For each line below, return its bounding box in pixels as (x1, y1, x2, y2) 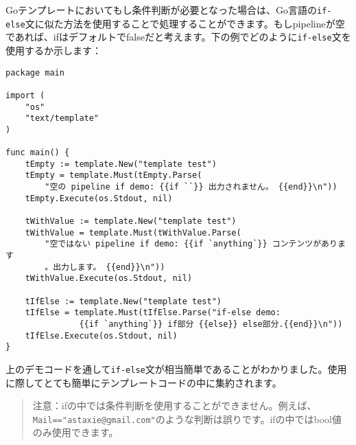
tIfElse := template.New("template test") (25, 296, 222, 306)
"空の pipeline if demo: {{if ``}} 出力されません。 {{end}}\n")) (45, 182, 337, 192)
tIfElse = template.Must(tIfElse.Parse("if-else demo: (25, 308, 281, 318)
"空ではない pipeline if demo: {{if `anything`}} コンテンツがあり (45, 239, 337, 249)
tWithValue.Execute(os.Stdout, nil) (25, 273, 193, 284)
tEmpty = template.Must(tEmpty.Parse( (25, 170, 202, 181)
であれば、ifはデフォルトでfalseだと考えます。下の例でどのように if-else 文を (5, 30, 351, 44)
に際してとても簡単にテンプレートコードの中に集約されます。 (5, 375, 282, 389)
